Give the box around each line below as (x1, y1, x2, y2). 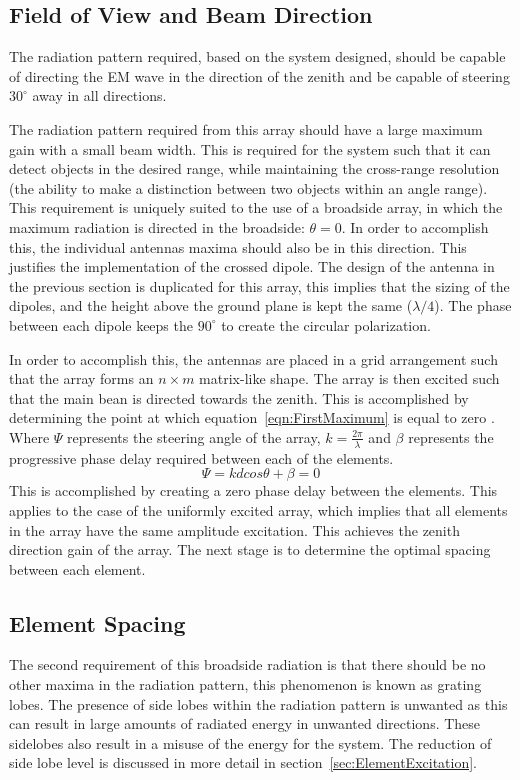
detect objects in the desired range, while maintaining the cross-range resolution (9, 158, 500, 179)
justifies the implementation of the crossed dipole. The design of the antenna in (9, 256, 495, 277)
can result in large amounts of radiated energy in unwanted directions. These (9, 713, 481, 734)
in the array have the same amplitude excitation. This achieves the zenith (9, 519, 460, 540)
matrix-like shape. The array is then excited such (199, 368, 500, 389)
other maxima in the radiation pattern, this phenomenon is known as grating (9, 674, 482, 695)
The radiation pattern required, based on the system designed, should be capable (9, 46, 506, 67)
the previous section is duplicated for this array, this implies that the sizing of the (9, 275, 510, 296)
